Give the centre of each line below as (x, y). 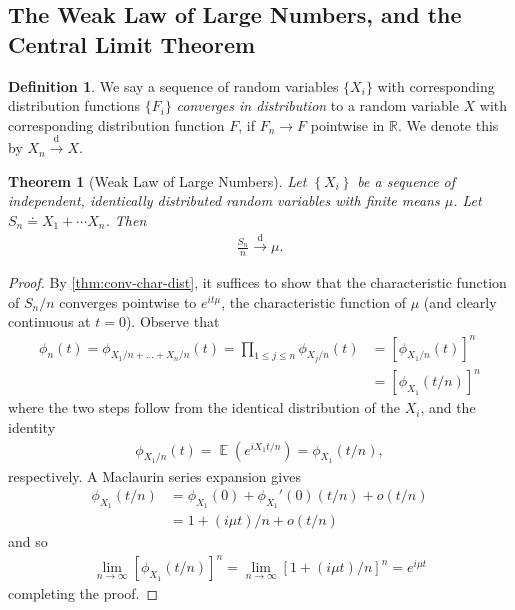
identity (32, 427)
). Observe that (172, 321)
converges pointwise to (128, 301)
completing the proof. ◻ (83, 593)
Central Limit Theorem (132, 43)
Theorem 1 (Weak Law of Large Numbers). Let (157, 180)
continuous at (49, 321)
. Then (126, 219)
